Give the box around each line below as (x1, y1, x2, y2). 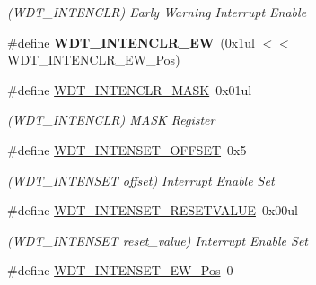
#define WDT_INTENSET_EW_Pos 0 (7, 261, 233, 280)
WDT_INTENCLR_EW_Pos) (7, 50, 180, 69)
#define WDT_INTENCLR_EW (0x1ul (7, 32, 255, 51)
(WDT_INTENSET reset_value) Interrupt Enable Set (7, 230, 309, 249)
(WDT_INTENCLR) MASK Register (7, 110, 215, 129)
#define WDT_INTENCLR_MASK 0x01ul (7, 80, 252, 99)
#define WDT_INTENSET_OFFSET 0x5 (7, 140, 247, 159)
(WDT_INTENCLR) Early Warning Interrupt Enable (7, 3, 307, 21)
